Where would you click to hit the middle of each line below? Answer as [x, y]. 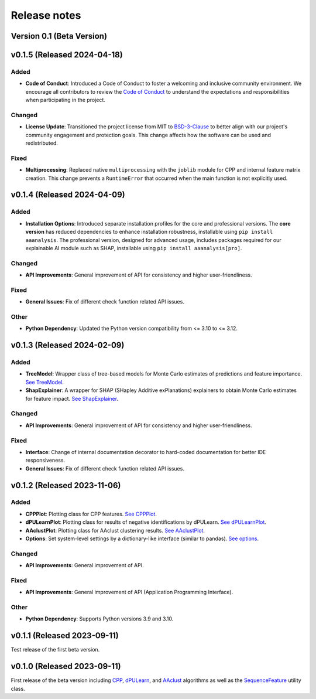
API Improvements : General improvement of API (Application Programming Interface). [129, 592]
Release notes [46, 15]
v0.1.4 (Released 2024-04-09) [68, 195]
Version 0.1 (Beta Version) [59, 36]
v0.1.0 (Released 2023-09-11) [66, 666]
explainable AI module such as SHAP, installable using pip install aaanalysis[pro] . [134, 248]
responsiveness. [45, 461]
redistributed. [42, 143]
